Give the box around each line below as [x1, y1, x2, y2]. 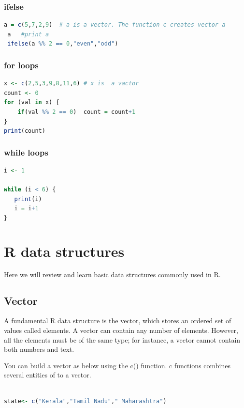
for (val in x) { [4, 99, 59, 106]
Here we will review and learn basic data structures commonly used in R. [4, 269, 221, 279]
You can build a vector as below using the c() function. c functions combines [4, 360, 230, 370]
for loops [4, 59, 39, 71]
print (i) [14, 195, 42, 203]
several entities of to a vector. [4, 370, 91, 380]
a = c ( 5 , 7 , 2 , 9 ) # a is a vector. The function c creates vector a [4, 21, 226, 29]
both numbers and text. [4, 344, 74, 354]
